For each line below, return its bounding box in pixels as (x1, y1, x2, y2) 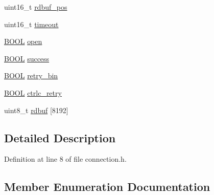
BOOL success (4, 53, 50, 63)
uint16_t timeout (4, 18, 59, 29)
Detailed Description (4, 129, 116, 145)
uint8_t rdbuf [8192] (4, 104, 68, 115)
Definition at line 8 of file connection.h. (4, 154, 127, 164)
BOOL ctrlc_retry (4, 87, 62, 98)
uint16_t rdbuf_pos (4, 2, 67, 12)
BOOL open (4, 36, 42, 47)
